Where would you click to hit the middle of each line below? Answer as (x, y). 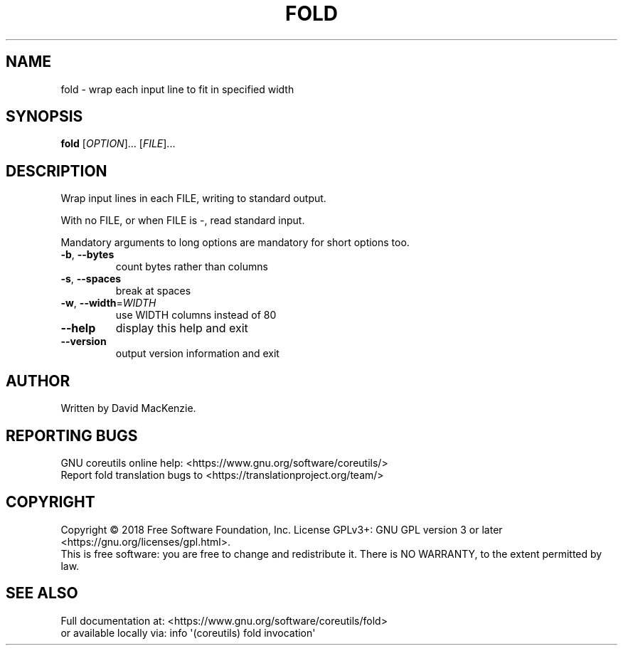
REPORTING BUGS (72, 435)
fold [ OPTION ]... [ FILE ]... (118, 144)
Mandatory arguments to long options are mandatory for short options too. (235, 243)
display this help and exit (182, 328)
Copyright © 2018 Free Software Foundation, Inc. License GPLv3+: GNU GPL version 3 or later (282, 529)
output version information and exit (197, 354)
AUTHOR (38, 381)
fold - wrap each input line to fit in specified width (177, 89)
